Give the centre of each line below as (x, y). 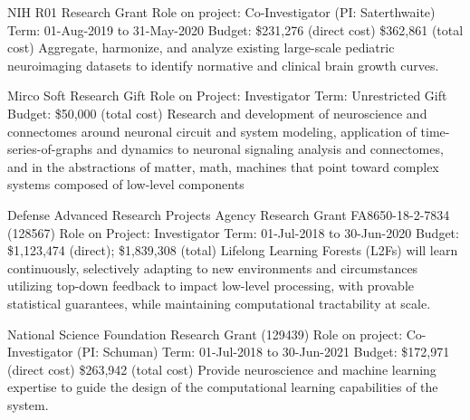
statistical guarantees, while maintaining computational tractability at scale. (219, 303)
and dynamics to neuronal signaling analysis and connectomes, (270, 149)
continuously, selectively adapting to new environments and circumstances (213, 267)
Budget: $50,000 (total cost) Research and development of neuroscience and (217, 113)
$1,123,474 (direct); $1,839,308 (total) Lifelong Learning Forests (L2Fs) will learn (233, 250)
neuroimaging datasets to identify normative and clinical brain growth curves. (223, 65)
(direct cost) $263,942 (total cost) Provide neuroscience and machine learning (222, 369)
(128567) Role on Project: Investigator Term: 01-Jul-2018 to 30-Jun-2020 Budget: (233, 232)
